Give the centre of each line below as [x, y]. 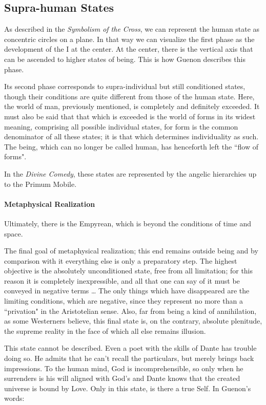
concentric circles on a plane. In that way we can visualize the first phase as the [129, 39]
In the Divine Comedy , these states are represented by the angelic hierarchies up [130, 173]
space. [14, 233]
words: [14, 398]
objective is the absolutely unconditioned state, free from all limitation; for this [129, 271]
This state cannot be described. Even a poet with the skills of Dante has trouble [130, 348]
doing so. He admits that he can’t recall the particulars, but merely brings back [129, 358]
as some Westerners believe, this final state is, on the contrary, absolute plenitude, [133, 321]
